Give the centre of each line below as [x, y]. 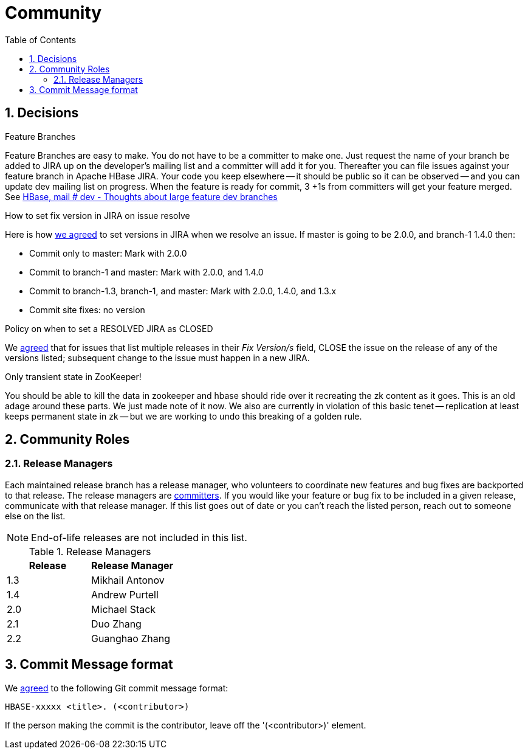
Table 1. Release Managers [90, 551]
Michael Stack [124, 609]
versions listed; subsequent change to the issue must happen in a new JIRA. [157, 358]
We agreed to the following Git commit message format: [117, 688]
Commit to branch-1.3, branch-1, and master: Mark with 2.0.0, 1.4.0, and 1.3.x [183, 291]
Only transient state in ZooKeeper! [73, 376]
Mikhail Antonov [128, 580]
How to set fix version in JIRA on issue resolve [98, 215]
